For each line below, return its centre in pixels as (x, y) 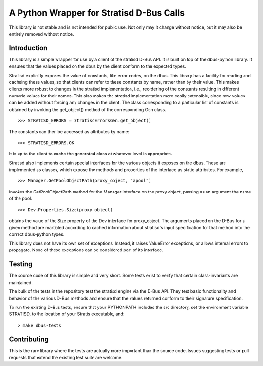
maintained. (21, 282)
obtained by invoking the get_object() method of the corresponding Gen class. (88, 109)
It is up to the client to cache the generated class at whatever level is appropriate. (91, 154)
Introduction (28, 48)
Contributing (29, 339)
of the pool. (21, 199)
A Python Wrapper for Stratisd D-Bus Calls (97, 13)
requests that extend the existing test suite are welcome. (66, 357)
